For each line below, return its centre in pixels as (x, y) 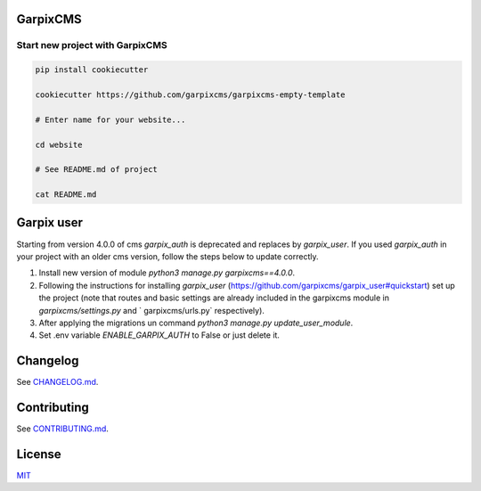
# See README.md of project (96, 170)
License (39, 454)
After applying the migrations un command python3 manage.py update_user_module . (196, 323)
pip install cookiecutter (92, 70)
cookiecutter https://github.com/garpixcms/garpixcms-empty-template (190, 94)
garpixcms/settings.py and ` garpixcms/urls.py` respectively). (151, 310)
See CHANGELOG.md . (57, 382)
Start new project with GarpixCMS (92, 45)
